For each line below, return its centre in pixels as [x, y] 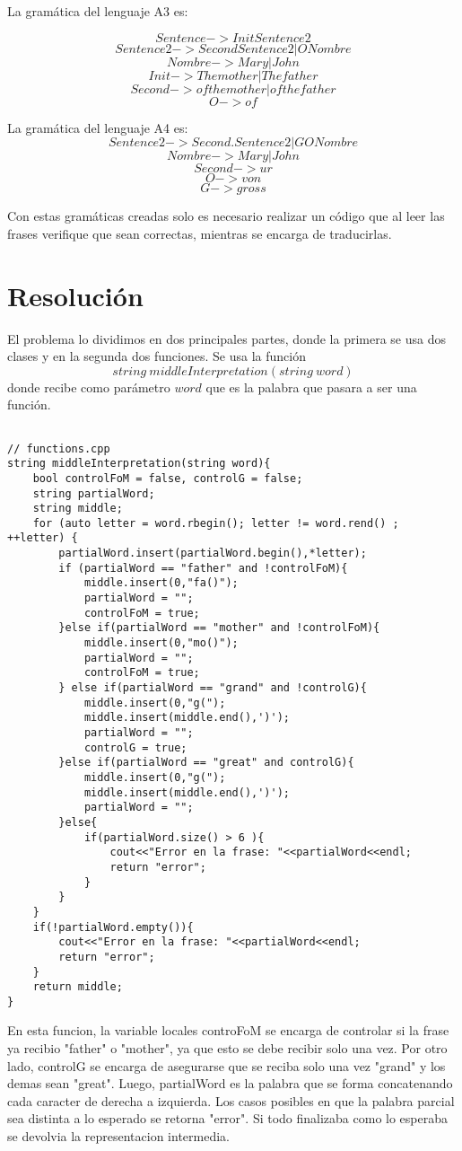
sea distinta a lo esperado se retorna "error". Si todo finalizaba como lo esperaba [228, 1118]
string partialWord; [94, 493]
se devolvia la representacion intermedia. [118, 1136]
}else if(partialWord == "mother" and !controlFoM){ [219, 628]
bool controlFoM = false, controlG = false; [168, 478]
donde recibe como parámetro [89, 387]
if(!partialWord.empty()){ [113, 927]
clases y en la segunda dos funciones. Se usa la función [157, 356]
